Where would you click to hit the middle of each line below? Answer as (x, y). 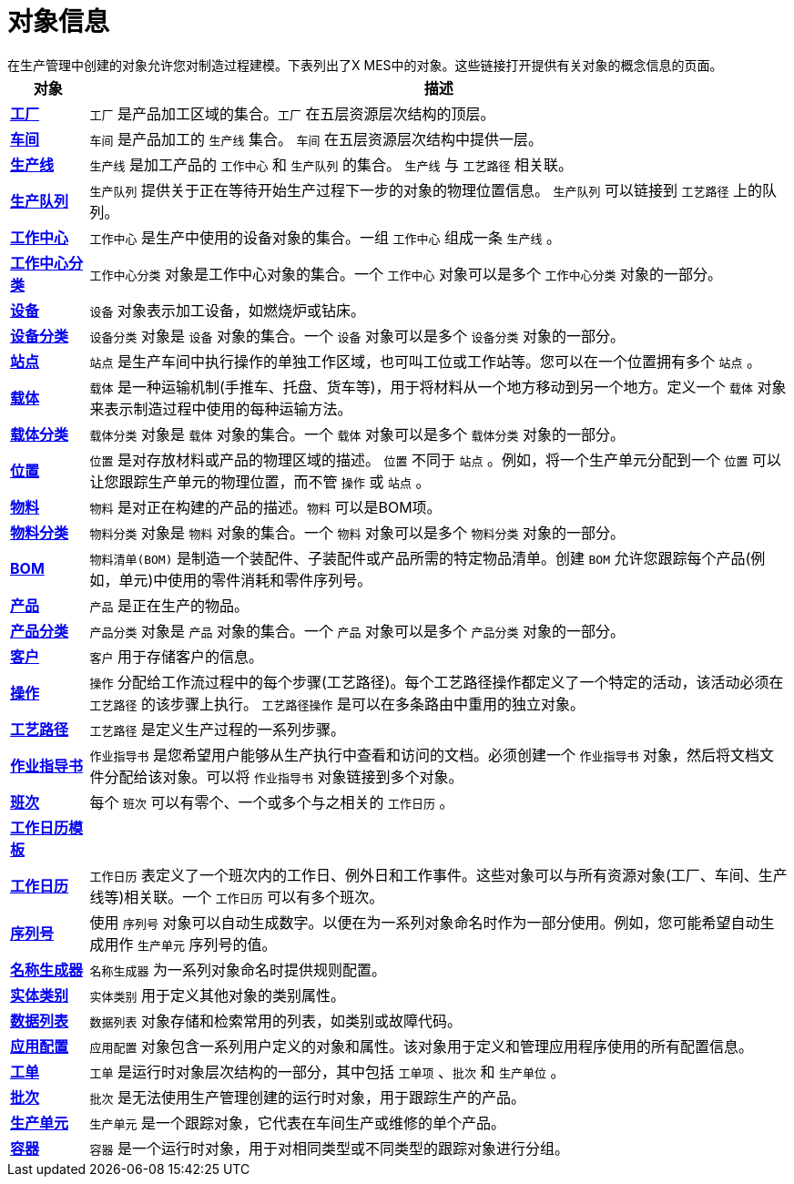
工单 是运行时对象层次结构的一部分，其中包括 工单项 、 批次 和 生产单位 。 (327, 1072)
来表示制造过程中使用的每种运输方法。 (221, 408)
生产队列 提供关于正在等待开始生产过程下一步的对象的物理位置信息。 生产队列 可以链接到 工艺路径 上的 (426, 190)
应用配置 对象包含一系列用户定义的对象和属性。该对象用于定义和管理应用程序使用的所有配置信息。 (421, 1046)
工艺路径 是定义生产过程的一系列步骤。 (217, 729)
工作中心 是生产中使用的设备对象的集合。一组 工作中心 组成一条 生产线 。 (325, 237)
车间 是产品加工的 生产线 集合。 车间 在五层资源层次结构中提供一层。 (316, 139)
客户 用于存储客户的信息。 (176, 656)
